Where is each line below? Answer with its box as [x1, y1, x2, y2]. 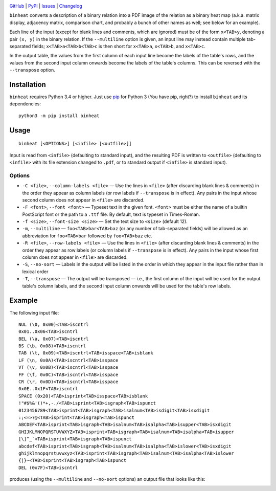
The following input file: [9, 309, 59, 316]
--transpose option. [9, 67, 56, 73]
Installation [9, 80, 46, 89]
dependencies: [9, 101, 41, 107]
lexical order [22, 269, 49, 275]
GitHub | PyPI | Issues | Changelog [9, 3, 82, 9]
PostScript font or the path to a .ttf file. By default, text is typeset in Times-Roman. [22, 211, 200, 217]
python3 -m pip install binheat [18, 113, 100, 119]
